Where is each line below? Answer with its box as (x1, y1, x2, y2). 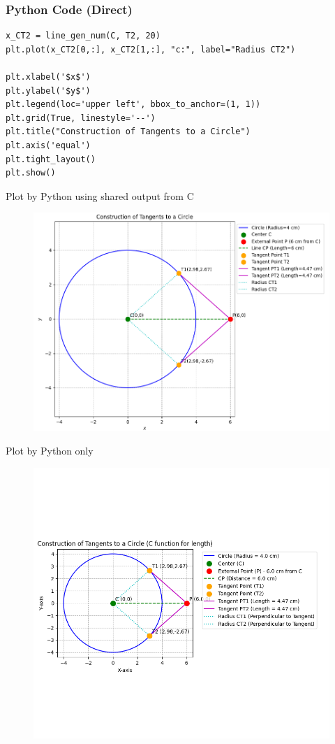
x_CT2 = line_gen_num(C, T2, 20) (6, 31, 161, 41)
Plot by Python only (6, 443, 94, 457)
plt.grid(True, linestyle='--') (6, 113, 156, 123)
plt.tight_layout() (6, 154, 96, 164)
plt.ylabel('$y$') (6, 85, 91, 96)
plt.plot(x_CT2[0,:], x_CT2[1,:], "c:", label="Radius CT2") (6, 44, 296, 55)
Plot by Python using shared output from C (6, 188, 194, 203)
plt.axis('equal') (6, 140, 91, 150)
